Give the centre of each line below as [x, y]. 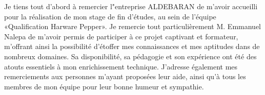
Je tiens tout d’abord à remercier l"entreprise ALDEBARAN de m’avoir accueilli [131, 6]
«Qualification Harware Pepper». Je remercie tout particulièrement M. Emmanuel [132, 26]
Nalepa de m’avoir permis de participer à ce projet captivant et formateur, [121, 36]
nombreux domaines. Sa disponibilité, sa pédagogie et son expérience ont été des [130, 56]
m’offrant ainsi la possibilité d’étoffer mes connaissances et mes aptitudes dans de [132, 46]
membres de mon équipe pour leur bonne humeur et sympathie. [104, 86]
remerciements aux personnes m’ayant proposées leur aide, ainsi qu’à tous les [125, 76]
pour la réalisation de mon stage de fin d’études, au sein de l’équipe [110, 16]
